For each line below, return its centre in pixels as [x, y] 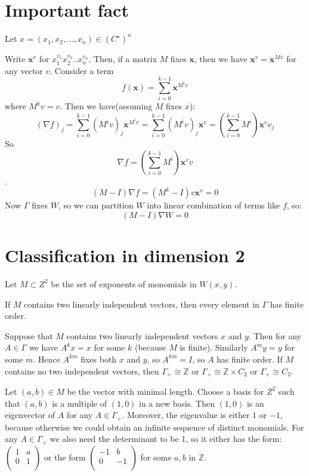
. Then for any [275, 335]
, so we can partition [96, 205]
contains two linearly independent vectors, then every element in [142, 304]
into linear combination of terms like [214, 205]
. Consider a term [82, 70]
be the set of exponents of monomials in [124, 283]
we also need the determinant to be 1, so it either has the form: [166, 439]
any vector [24, 70]
